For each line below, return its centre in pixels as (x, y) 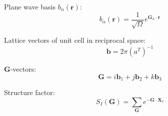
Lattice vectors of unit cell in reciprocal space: (75, 40)
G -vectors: (20, 69)
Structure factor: (29, 92)
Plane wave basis (30, 6)
